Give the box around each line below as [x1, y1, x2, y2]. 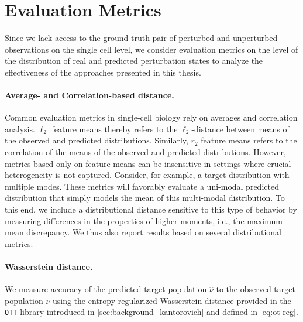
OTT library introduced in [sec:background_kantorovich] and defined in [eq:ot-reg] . [5, 306, 298, 318]
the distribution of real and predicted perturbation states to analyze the [5, 54, 263, 67]
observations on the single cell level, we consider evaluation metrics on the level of [5, 43, 298, 55]
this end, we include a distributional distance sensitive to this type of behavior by [5, 203, 297, 215]
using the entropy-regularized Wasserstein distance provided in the [53, 294, 291, 306]
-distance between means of [191, 122, 290, 135]
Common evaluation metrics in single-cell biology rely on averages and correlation [5, 111, 298, 124]
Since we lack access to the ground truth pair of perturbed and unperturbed [5, 32, 278, 44]
